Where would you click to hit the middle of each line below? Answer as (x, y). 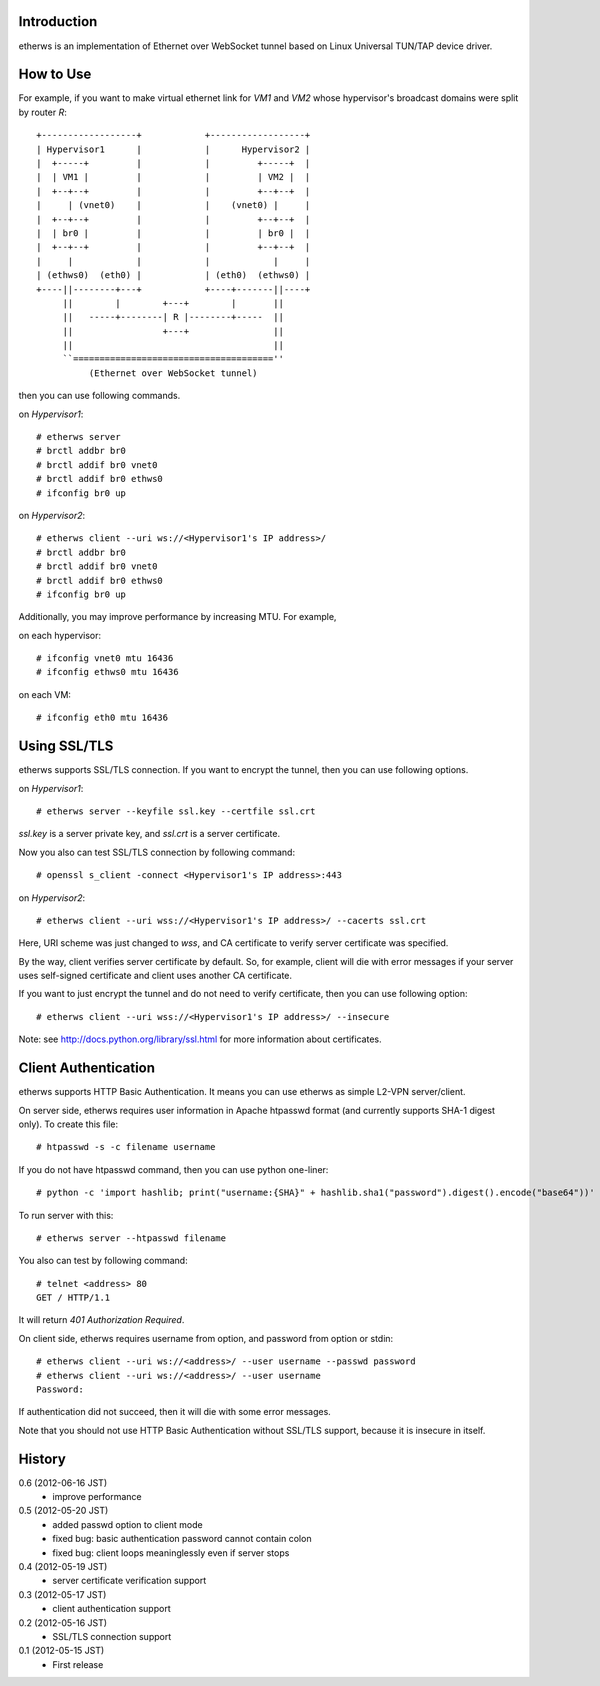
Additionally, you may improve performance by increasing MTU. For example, (177, 617)
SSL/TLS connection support (112, 1636)
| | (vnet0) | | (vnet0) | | (173, 205)
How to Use (55, 74)
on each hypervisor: (60, 635)
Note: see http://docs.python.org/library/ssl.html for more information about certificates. (200, 1039)
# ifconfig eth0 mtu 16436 (102, 718)
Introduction (58, 21)
